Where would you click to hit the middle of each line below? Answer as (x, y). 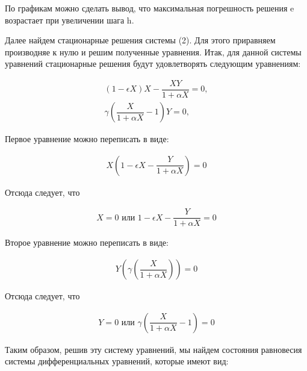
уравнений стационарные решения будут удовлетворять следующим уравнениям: (153, 64)
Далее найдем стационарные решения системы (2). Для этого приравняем (140, 40)
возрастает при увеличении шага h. (70, 20)
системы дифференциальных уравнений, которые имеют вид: (117, 361)
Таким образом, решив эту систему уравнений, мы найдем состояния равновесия (153, 349)
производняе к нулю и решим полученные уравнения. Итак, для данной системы (153, 51)
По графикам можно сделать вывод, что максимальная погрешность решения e (150, 8)
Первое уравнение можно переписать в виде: (87, 139)
